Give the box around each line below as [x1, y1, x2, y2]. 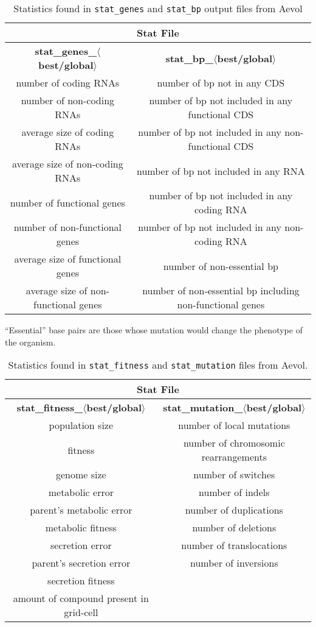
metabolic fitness [45, 520, 117, 535]
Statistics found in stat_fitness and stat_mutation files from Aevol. [8, 358, 308, 372]
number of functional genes [10, 195, 125, 210]
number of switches [193, 467, 275, 482]
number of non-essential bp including [142, 283, 300, 297]
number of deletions [192, 520, 276, 535]
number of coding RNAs [16, 76, 120, 90]
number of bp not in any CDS [157, 76, 285, 90]
